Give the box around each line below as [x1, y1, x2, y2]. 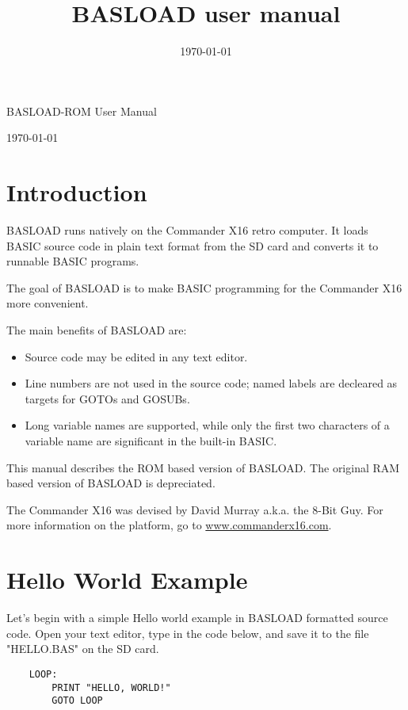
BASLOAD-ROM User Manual [6, 102, 157, 119]
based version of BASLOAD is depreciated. [6, 475, 215, 491]
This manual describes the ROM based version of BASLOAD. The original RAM [6, 459, 400, 475]
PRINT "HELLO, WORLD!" [51, 681, 171, 693]
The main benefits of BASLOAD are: [6, 322, 187, 338]
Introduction [6, 176, 147, 208]
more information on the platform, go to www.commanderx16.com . [6, 517, 332, 533]
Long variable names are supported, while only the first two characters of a [25, 417, 390, 433]
